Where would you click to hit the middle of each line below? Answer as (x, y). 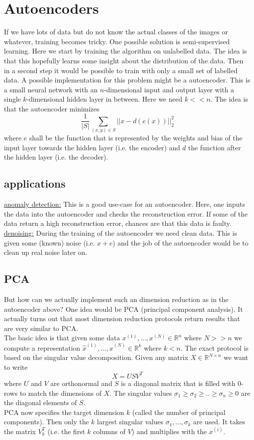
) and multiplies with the (169, 431)
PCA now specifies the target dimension (64, 412)
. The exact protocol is (215, 347)
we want (236, 357)
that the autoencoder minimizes (52, 108)
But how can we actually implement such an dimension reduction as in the (116, 299)
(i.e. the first (66, 431)
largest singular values (130, 422)
